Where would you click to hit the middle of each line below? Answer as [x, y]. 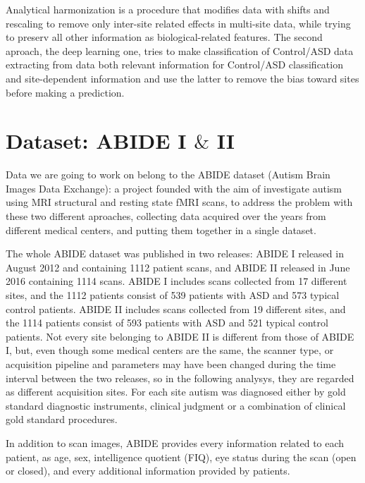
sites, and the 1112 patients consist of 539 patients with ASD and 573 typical [173, 295]
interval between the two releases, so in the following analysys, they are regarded [180, 378]
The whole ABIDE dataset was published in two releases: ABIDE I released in [175, 253]
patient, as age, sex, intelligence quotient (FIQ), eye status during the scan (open [181, 457]
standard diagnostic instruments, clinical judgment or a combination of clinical [176, 405]
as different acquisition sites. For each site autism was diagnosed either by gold [176, 392]
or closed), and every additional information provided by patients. [148, 471]
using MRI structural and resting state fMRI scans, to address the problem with [179, 202]
